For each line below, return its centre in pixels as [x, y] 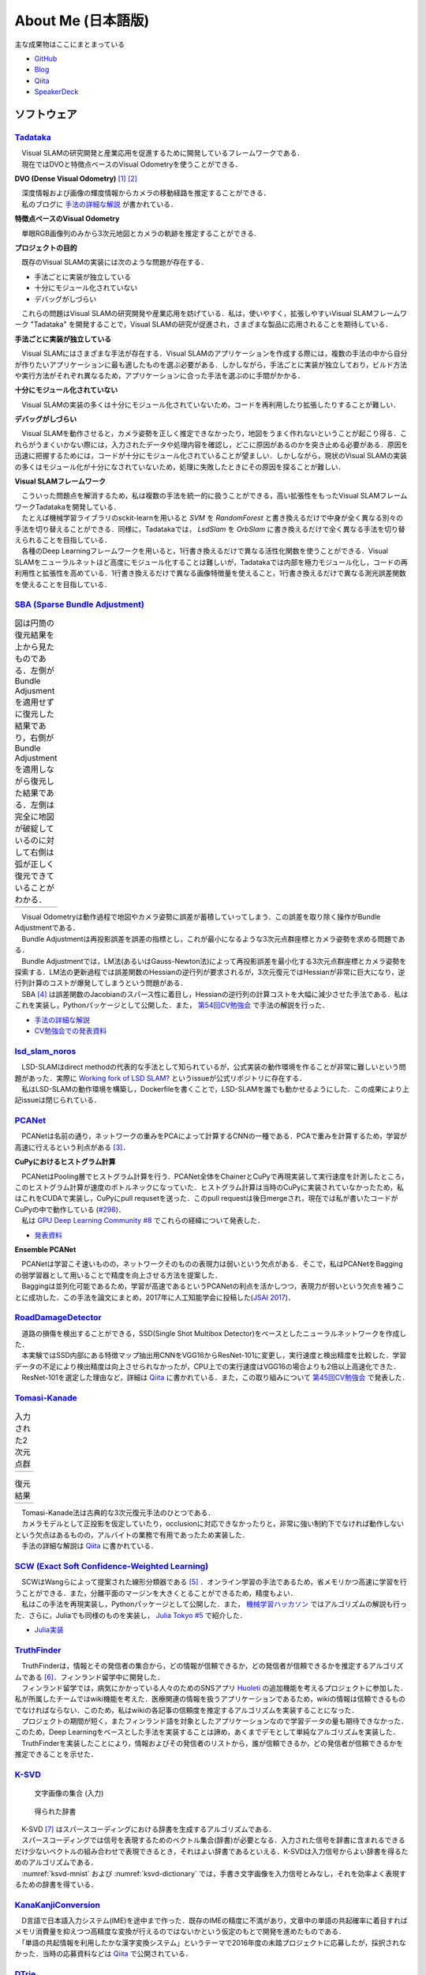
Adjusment [35, 690]
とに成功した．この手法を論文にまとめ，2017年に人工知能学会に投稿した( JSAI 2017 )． [155, 1297]
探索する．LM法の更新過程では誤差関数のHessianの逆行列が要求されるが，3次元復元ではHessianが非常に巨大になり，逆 [210, 972]
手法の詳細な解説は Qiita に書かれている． [89, 1546]
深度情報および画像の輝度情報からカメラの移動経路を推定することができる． [146, 193]
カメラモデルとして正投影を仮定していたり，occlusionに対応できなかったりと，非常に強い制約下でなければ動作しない [213, 1524]
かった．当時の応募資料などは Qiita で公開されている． [103, 1954]
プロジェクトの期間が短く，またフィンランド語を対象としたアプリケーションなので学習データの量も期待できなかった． [215, 1721]
